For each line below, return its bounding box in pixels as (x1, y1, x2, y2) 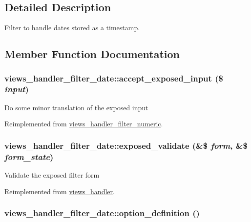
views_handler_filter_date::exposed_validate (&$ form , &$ (4, 139, 248, 151)
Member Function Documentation (4, 46, 180, 61)
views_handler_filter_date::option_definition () (4, 207, 200, 219)
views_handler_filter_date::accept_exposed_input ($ (4, 72, 223, 84)
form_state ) (4, 150, 54, 162)
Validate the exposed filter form (4, 170, 100, 180)
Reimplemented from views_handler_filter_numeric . (4, 119, 163, 129)
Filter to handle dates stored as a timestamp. (4, 22, 140, 33)
